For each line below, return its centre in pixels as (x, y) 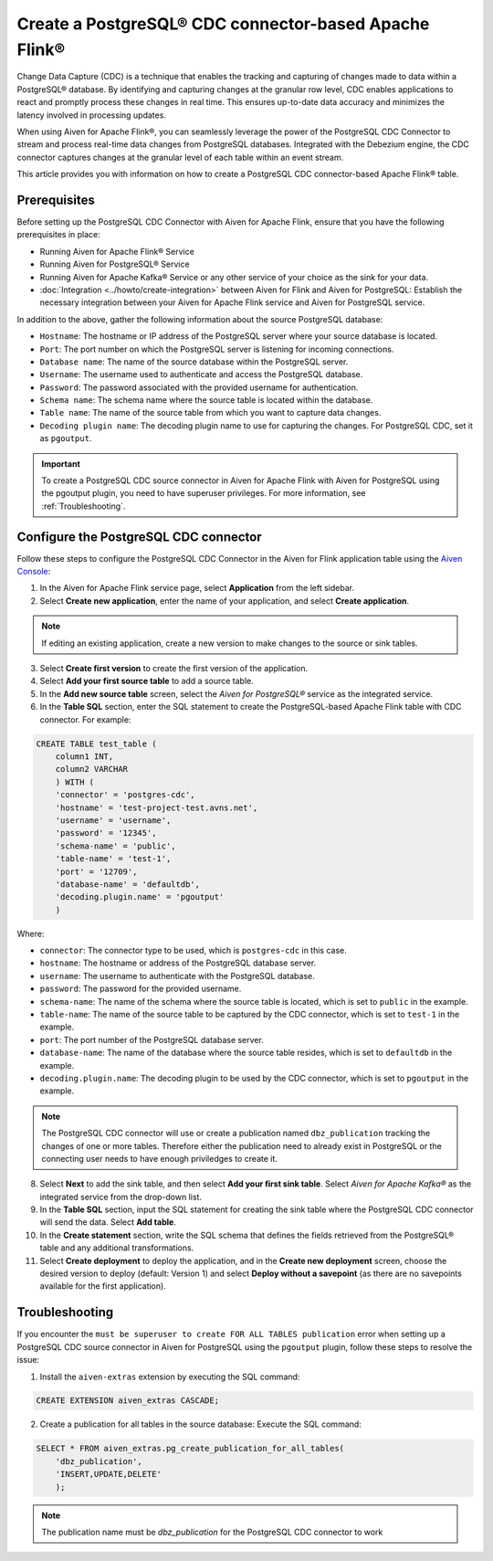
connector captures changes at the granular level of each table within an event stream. (180, 157)
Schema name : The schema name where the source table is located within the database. (206, 400)
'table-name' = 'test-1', (113, 859)
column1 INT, (84, 756)
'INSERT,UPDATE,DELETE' (108, 1474)
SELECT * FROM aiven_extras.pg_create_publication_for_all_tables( (190, 1449)
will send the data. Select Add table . (108, 1222)
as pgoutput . (66, 438)
